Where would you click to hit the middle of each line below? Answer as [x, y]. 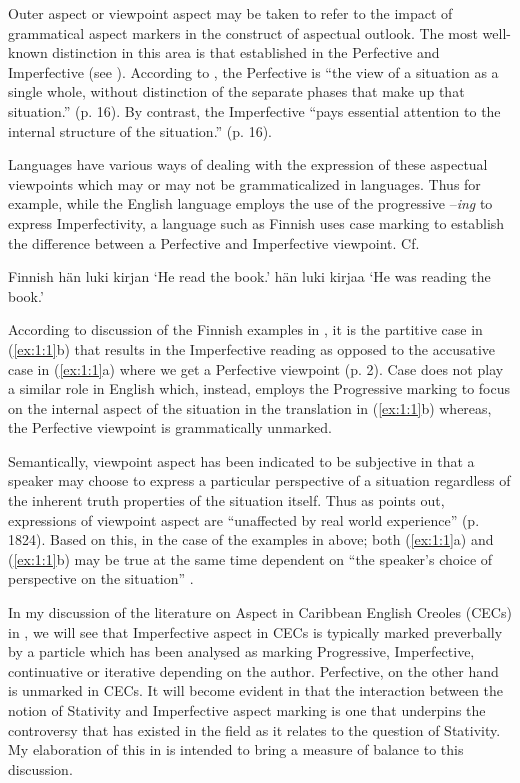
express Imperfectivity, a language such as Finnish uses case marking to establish [256, 222]
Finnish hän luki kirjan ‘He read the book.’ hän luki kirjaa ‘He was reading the [249, 276]
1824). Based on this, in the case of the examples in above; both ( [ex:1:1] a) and [251, 539]
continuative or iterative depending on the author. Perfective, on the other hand [253, 670]
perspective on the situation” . [101, 578]
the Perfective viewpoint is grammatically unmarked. [170, 427]
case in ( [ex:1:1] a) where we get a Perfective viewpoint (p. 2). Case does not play [256, 368]
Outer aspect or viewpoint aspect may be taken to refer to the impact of [230, 13]
